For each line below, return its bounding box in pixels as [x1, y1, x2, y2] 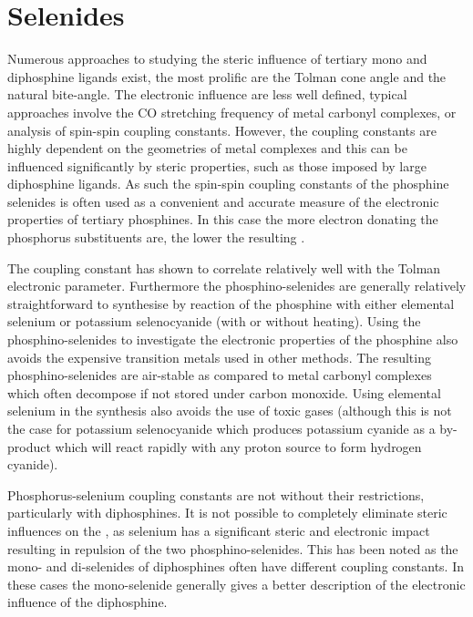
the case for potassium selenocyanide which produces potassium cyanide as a [7, 419, 436, 437]
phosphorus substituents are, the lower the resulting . [7, 228, 305, 247]
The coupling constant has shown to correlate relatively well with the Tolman [7, 258, 441, 277]
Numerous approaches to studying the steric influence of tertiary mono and [7, 49, 427, 68]
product [7, 437, 51, 456]
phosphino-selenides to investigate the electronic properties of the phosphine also [7, 330, 458, 349]
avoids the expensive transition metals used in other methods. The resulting [7, 347, 431, 366]
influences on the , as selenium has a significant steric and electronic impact [7, 520, 430, 540]
